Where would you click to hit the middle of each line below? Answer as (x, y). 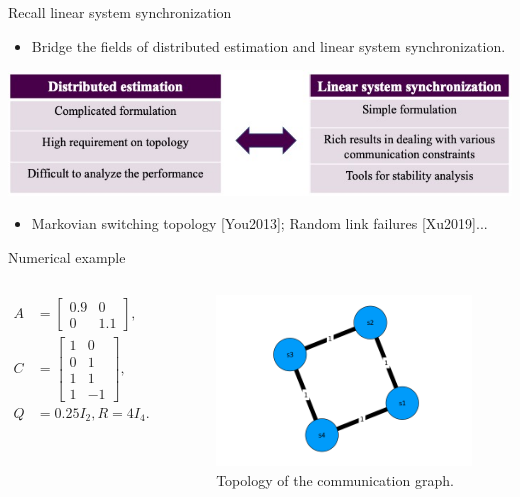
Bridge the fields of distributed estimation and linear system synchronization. (268, 45)
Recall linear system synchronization (120, 12)
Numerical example (67, 256)
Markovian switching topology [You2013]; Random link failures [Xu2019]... (259, 223)
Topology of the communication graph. (335, 479)
